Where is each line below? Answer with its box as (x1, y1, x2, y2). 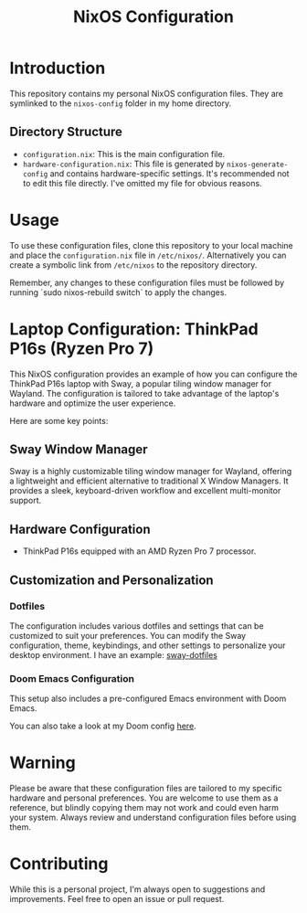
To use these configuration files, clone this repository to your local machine (9, 239, 294, 250)
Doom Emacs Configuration (9, 672, 135, 685)
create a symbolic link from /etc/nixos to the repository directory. (9, 259, 258, 271)
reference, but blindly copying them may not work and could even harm (9, 802, 280, 813)
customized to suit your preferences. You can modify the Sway (9, 630, 247, 641)
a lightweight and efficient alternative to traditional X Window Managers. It (9, 475, 289, 486)
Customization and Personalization (9, 572, 214, 588)
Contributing (9, 854, 109, 875)
